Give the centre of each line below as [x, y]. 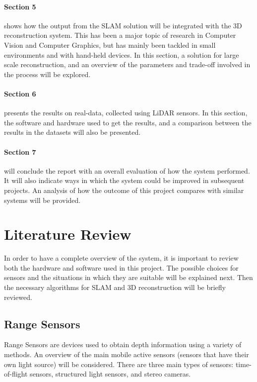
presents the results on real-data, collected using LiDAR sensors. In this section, [126, 113]
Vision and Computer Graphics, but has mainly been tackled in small [110, 45]
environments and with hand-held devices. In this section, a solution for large [122, 54]
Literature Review [68, 234]
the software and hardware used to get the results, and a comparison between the [128, 122]
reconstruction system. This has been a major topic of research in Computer [120, 35]
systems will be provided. [42, 200]
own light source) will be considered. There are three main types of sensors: [119, 364]
